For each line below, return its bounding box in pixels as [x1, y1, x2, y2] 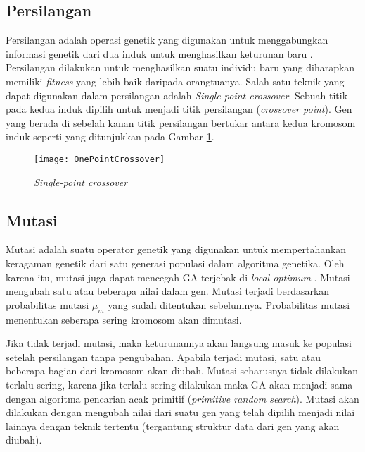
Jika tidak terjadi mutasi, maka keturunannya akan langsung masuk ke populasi [6, 336, 352, 350]
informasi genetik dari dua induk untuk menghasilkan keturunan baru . [6, 46, 313, 61]
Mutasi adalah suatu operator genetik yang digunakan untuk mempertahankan [6, 242, 347, 257]
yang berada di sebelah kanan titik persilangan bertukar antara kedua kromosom [6, 115, 356, 130]
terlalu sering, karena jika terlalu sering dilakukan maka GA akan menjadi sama [6, 377, 353, 391]
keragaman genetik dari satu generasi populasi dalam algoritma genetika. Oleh [6, 256, 345, 270]
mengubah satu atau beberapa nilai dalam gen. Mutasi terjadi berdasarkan [6, 283, 330, 298]
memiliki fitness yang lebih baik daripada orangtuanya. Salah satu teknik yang [6, 73, 345, 88]
